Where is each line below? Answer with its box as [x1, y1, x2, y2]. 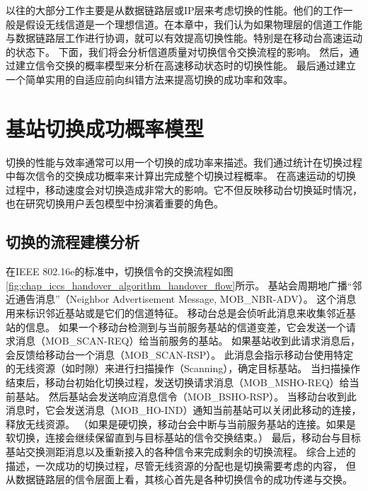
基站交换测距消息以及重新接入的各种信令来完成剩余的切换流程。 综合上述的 [6, 444, 356, 458]
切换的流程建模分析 [6, 231, 139, 253]
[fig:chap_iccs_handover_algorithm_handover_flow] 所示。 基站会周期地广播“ [6, 277, 352, 292]
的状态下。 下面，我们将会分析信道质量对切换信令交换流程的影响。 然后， [6, 44, 350, 59]
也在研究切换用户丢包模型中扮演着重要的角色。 [6, 196, 224, 211]
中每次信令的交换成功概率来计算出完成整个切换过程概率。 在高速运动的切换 [6, 168, 356, 183]
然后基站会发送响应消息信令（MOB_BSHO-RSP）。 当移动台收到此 [48, 388, 357, 403]
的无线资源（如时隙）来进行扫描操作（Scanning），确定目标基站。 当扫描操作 [6, 361, 360, 376]
